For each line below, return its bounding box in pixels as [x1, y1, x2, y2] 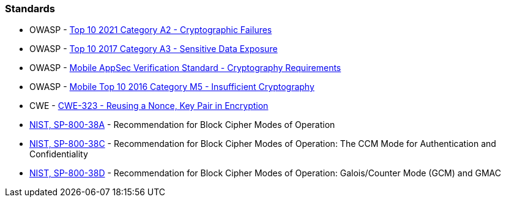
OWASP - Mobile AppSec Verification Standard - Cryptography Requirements [29, 62, 341, 73]
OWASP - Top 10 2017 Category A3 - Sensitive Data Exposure [29, 43, 278, 54]
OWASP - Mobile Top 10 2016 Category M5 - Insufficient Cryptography [29, 81, 314, 92]
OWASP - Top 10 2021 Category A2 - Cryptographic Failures [29, 24, 272, 36]
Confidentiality [29, 149, 88, 160]
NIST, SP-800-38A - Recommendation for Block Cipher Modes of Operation [29, 119, 335, 130]
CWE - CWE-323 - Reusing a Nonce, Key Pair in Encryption [29, 100, 269, 111]
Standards [5, 2, 56, 15]
